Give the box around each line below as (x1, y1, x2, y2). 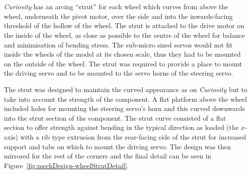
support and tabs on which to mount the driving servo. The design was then (4, 141, 231, 151)
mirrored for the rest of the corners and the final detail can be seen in (4, 151, 212, 161)
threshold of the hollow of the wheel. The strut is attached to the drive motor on (4, 20, 245, 31)
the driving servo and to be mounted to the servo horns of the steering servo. (4, 68, 233, 78)
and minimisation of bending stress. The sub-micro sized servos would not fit (4, 39, 233, 49)
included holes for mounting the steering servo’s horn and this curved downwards (4, 103, 245, 113)
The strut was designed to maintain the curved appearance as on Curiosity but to (4, 84, 248, 94)
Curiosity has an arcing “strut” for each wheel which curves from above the (4, 1, 228, 12)
